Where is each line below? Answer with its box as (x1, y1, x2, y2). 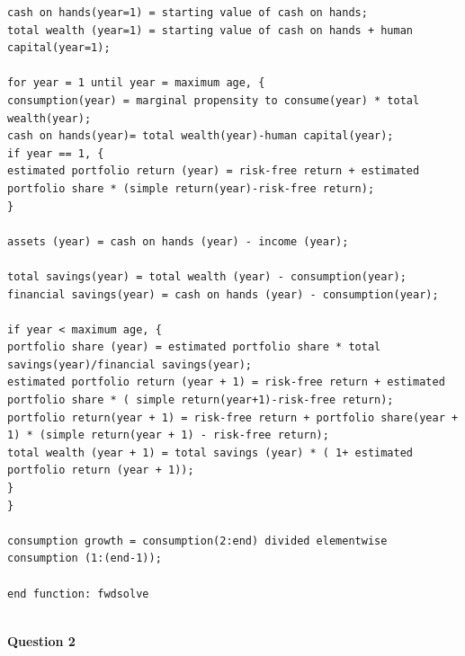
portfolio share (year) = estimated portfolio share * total (7, 341, 381, 354)
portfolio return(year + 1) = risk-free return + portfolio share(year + (7, 411, 459, 424)
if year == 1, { (7, 146, 104, 160)
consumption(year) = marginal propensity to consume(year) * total (7, 93, 420, 107)
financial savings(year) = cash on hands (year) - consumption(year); (7, 288, 439, 301)
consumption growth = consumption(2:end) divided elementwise (7, 534, 388, 547)
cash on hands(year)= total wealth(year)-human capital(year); (7, 129, 394, 143)
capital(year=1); (7, 41, 111, 55)
